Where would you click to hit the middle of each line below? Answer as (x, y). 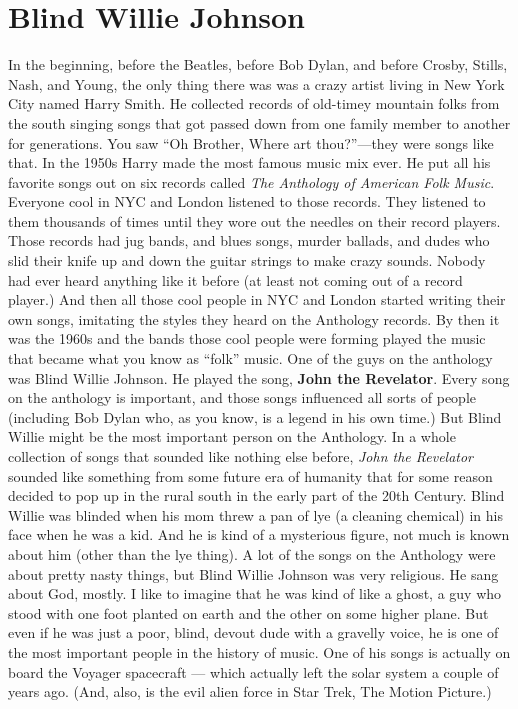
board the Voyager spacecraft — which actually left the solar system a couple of (253, 671)
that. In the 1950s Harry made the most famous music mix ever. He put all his (249, 162)
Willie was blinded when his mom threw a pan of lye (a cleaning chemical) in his (255, 514)
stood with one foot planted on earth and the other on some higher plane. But (248, 612)
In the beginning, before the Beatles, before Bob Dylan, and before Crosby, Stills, (258, 64)
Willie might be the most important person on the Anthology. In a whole (232, 436)
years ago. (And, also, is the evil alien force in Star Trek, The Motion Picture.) (250, 691)
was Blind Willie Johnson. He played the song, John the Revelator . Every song (259, 377)
